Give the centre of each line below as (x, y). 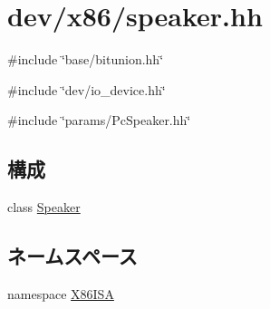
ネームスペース (72, 256)
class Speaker (44, 207)
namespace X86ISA (61, 293)
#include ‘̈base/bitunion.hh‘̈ (86, 59)
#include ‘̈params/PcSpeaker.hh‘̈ (99, 120)
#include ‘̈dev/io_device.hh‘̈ (87, 89)
